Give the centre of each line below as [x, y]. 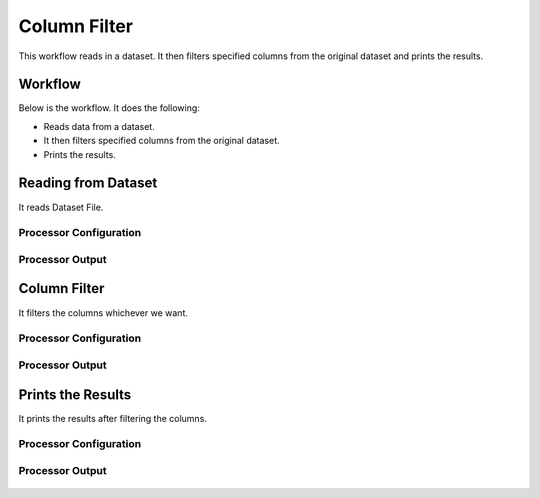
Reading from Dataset [88, 183]
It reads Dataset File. [61, 207]
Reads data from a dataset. [99, 126]
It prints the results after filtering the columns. [112, 418]
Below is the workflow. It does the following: [109, 108]
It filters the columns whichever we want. [103, 312]
